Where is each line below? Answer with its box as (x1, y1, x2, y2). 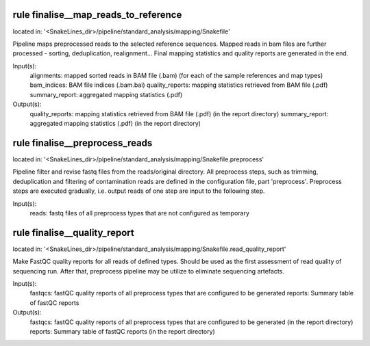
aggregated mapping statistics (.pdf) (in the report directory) (29, 120, 201, 128)
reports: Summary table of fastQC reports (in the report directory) (29, 327, 215, 335)
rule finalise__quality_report (12, 226, 134, 239)
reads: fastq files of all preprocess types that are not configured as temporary (29, 209, 250, 217)
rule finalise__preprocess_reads (12, 137, 153, 148)
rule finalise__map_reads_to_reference (12, 9, 182, 21)
